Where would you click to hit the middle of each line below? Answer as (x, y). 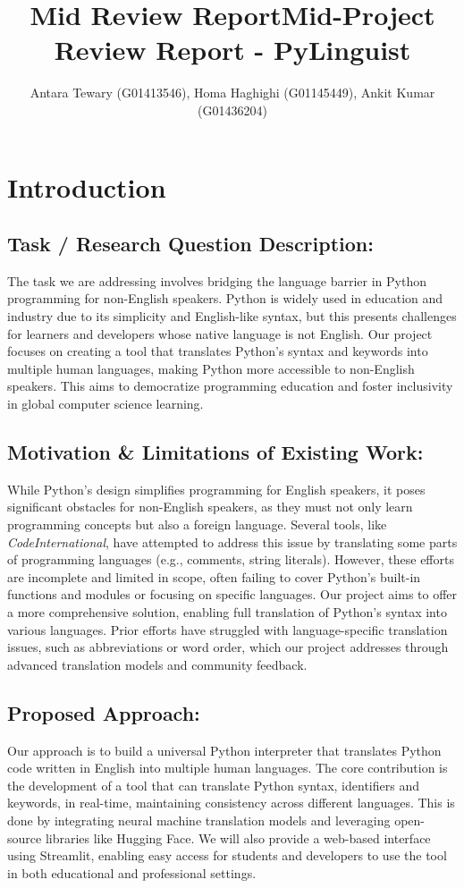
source (25, 837)
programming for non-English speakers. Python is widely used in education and (225, 298)
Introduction (87, 186)
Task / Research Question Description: (190, 244)
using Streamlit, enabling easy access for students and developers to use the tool (227, 855)
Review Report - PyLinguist (232, 50)
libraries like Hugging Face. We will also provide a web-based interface (238, 837)
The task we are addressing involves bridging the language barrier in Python (217, 280)
